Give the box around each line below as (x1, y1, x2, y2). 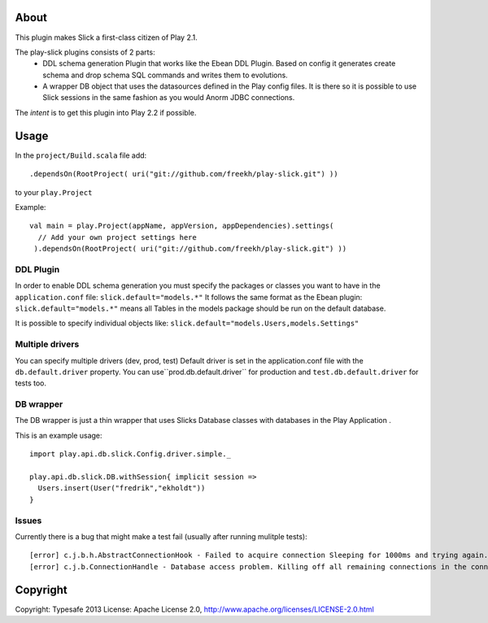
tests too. (15, 378, 47, 388)
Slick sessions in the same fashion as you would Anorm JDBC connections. (42, 93, 295, 102)
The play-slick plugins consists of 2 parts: (15, 47, 155, 57)
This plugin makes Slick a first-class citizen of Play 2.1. (15, 33, 198, 42)
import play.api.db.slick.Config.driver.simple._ (29, 450, 232, 459)
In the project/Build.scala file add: (15, 150, 147, 160)
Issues (15, 515, 42, 526)
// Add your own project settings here (37, 233, 197, 242)
